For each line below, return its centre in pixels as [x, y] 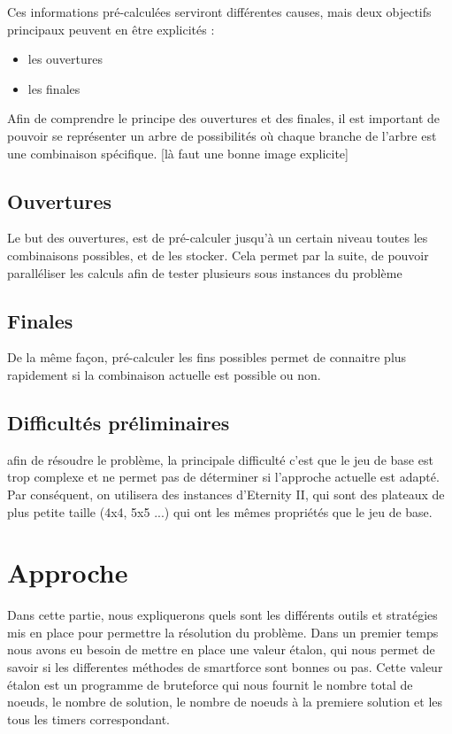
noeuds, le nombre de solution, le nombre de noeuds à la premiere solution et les [225, 702]
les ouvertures [65, 59]
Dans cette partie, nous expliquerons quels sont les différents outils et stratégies [222, 615]
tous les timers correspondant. [88, 719]
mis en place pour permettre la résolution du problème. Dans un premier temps [223, 632]
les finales [54, 88]
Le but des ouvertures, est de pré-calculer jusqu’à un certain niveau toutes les [218, 238]
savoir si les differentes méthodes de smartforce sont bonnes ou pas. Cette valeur [225, 667]
